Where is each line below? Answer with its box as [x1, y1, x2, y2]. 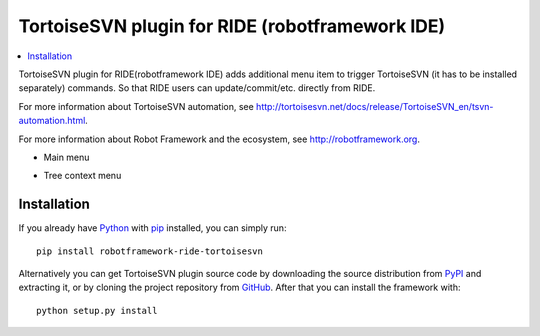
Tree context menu [43, 170, 122, 182]
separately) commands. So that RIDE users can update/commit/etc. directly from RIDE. [18, 82, 376, 94]
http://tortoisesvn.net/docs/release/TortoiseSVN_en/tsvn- [255, 100, 494, 112]
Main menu [43, 151, 90, 163]
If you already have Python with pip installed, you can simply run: [18, 222, 287, 234]
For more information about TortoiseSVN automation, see [18, 100, 254, 112]
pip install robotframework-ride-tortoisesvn [36, 245, 264, 257]
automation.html [18, 115, 86, 127]
